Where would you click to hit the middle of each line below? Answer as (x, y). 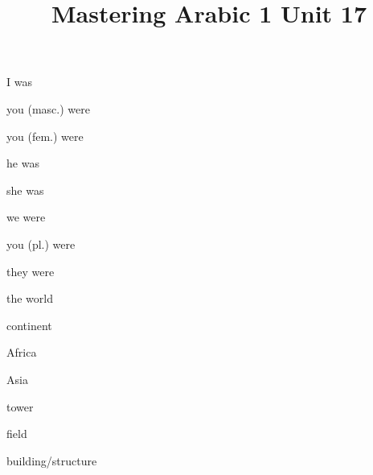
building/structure (52, 460)
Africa (22, 352)
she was (25, 190)
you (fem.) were (45, 136)
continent (29, 325)
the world (30, 298)
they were (31, 271)
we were (26, 217)
